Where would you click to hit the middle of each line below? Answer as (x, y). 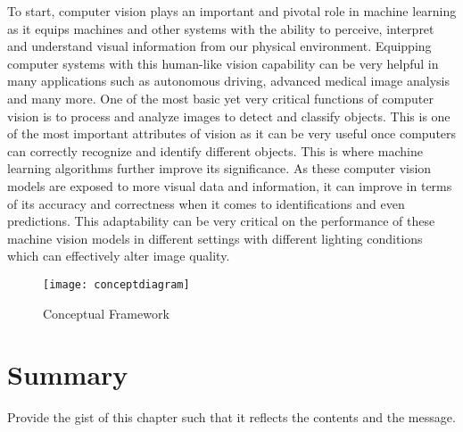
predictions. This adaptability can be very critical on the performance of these (221, 221)
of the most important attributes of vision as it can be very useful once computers (232, 133)
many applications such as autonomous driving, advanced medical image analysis (228, 81)
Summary (68, 374)
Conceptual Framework (106, 313)
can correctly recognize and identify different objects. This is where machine (215, 150)
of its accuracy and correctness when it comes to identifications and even (206, 203)
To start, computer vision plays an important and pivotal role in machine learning (232, 11)
